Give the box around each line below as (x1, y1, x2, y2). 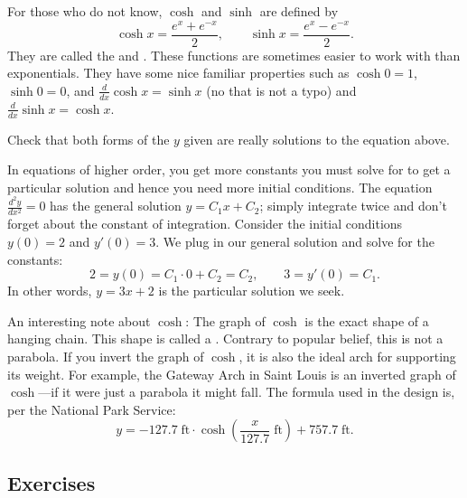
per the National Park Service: (7, 399, 176, 418)
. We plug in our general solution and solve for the (155, 231, 434, 250)
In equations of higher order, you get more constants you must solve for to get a (7, 160, 451, 179)
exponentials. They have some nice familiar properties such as (7, 63, 350, 82)
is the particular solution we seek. (158, 281, 345, 300)
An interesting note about (7, 311, 151, 330)
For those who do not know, (7, 2, 163, 20)
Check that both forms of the (7, 129, 170, 148)
